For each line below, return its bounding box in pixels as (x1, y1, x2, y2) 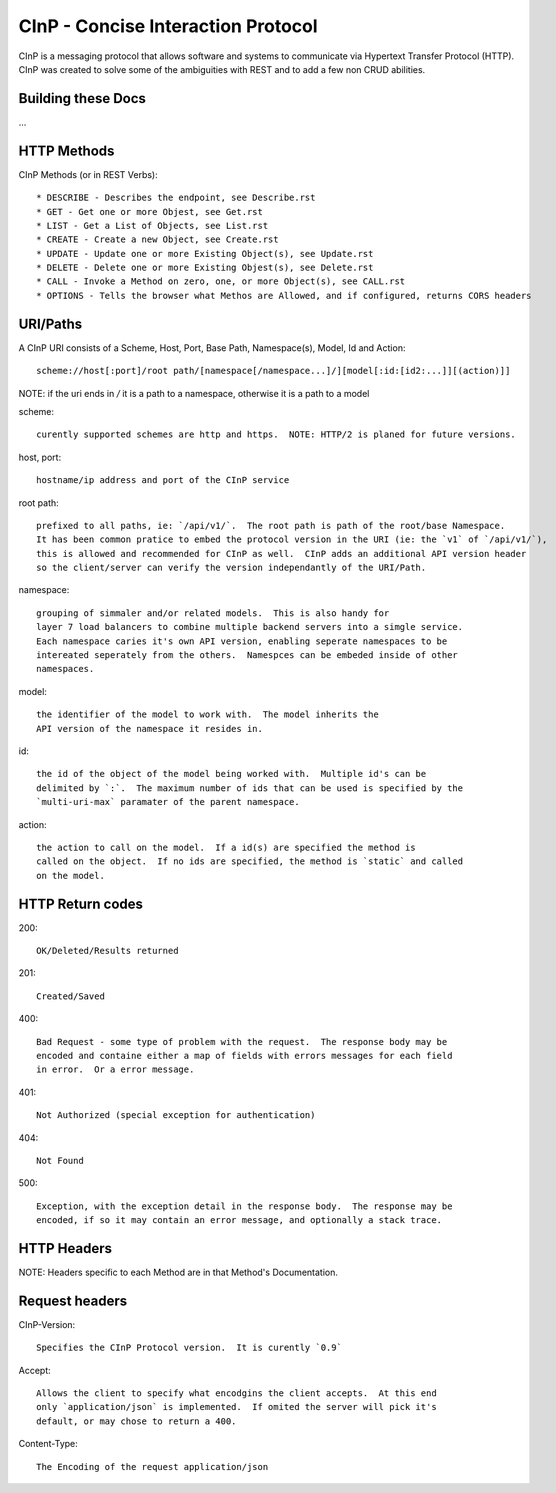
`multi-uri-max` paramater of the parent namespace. (36, 796, 300, 808)
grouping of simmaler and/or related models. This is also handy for (36, 607, 390, 619)
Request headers (18, 1292, 128, 1309)
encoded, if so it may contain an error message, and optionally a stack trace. (36, 1215, 443, 1226)
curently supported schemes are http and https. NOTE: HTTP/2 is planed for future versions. (36, 429, 517, 440)
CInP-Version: (18, 1318, 76, 1330)
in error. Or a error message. (36, 1064, 195, 1075)
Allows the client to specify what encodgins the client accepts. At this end (36, 1388, 437, 1399)
